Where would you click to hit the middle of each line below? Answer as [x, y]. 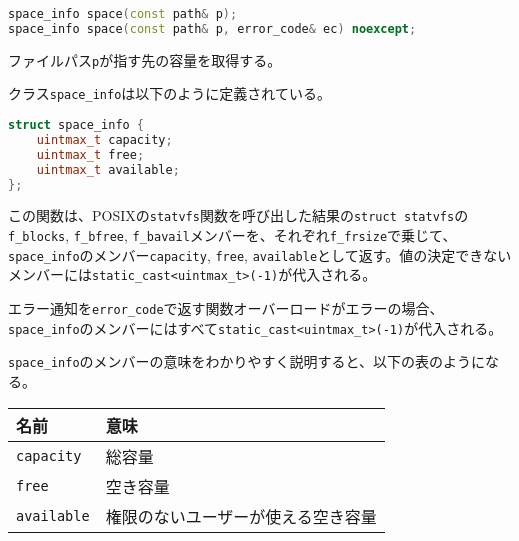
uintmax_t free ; [90, 154]
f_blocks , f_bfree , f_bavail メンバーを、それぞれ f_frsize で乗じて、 [232, 235]
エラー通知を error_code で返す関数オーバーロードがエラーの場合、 [226, 308]
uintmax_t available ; [108, 169]
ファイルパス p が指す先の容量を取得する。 [145, 59]
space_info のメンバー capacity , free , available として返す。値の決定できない [260, 254]
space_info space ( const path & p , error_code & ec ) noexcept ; [212, 28]
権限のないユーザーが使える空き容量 [241, 516]
